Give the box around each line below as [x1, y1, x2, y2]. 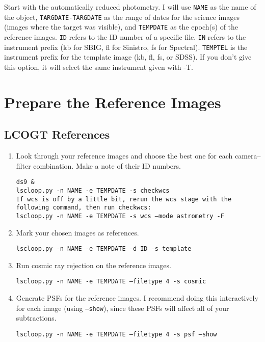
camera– [234, 150, 261, 161]
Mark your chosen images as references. [16, 227, 139, 238]
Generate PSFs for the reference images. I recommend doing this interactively [16, 293, 258, 303]
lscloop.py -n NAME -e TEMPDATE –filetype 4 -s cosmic [16, 278, 206, 285]
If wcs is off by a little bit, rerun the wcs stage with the [16, 195, 232, 203]
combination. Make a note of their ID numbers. [33, 160, 181, 171]
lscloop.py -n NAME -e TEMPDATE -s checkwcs [16, 187, 170, 194]
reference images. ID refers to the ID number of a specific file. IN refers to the [4, 31, 246, 42]
